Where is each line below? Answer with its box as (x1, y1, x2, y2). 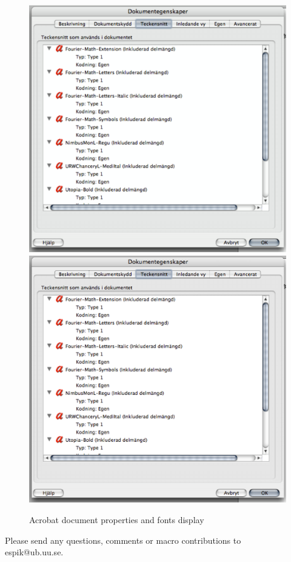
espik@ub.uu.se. (5, 546, 64, 558)
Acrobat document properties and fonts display (29, 513, 204, 526)
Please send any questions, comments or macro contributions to (5, 533, 241, 546)
